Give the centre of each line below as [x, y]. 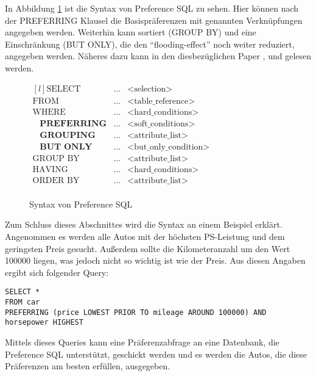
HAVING [50, 169]
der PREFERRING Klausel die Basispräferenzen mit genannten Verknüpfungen [154, 20]
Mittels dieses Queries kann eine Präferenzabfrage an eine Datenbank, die [142, 342]
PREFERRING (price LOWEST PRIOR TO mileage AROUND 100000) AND [136, 312]
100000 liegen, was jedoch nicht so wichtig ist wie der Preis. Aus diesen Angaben [155, 260]
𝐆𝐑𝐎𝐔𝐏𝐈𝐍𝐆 [68, 135]
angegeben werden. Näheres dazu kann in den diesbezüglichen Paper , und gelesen [158, 56]
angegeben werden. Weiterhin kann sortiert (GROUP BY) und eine [131, 32]
